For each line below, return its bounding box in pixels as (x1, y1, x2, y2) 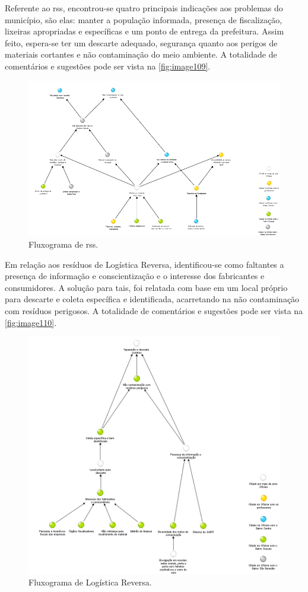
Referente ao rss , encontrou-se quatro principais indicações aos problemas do (5, 2, 283, 14)
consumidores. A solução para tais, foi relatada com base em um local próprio (5, 281, 288, 293)
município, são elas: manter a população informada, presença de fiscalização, (5, 13, 282, 26)
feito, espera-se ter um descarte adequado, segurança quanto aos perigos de (5, 36, 278, 49)
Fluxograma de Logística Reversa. (28, 576, 152, 588)
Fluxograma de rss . (28, 238, 99, 251)
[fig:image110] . (5, 316, 57, 328)
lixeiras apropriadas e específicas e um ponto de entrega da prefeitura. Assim (5, 25, 284, 37)
